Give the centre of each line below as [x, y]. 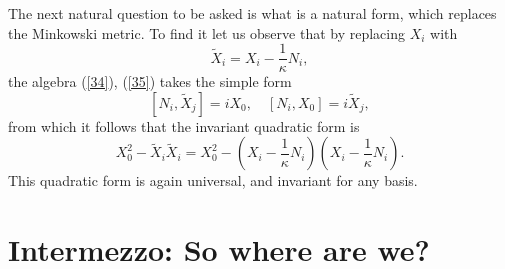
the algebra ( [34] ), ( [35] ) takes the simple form [150, 81]
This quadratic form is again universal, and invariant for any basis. [213, 180]
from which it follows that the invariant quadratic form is [184, 125]
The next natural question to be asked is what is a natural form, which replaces [252, 13]
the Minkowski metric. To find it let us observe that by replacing [207, 32]
